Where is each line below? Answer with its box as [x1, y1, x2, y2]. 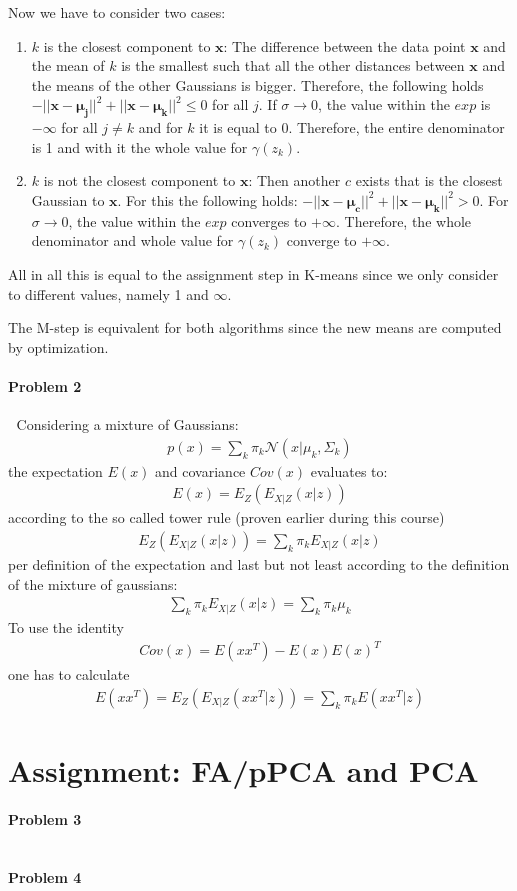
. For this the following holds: [117, 189, 298, 210]
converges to [231, 210, 307, 231]
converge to [286, 230, 357, 251]
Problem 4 [8, 866, 82, 887]
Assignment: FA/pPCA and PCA [8, 749, 479, 790]
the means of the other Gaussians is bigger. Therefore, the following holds [31, 74, 484, 95]
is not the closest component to [43, 170, 236, 191]
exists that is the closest [355, 170, 503, 191]
